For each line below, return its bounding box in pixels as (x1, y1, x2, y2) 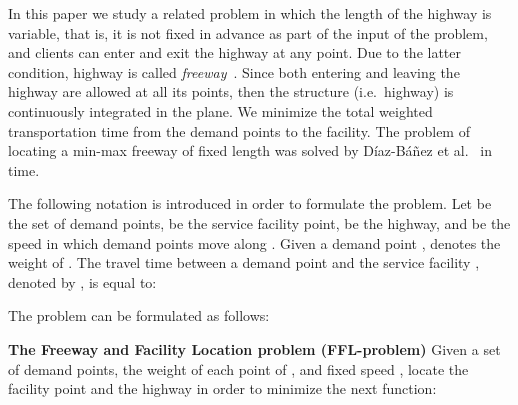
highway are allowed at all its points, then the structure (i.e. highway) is (8, 81, 454, 102)
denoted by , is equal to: (8, 271, 157, 292)
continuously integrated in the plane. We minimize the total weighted (8, 100, 433, 121)
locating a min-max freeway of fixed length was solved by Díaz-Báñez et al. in (8, 140, 492, 161)
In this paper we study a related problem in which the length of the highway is (8, 3, 492, 23)
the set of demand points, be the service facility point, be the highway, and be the (8, 212, 511, 233)
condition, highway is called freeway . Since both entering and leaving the (8, 61, 460, 82)
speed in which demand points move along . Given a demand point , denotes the (8, 232, 501, 253)
